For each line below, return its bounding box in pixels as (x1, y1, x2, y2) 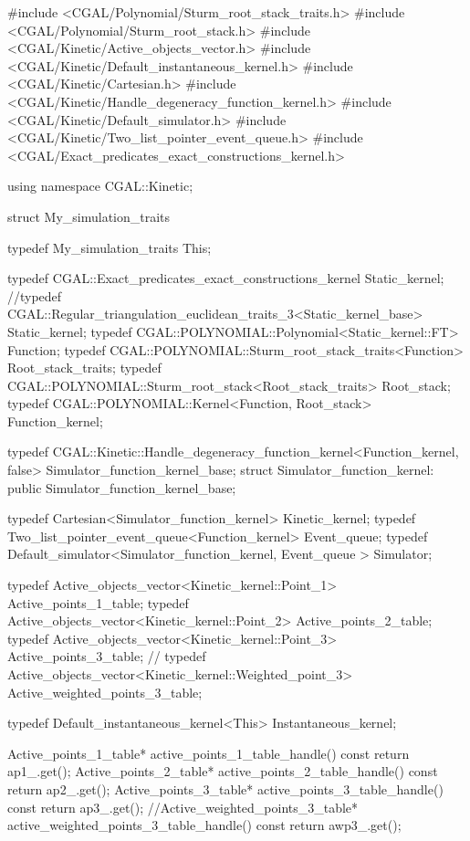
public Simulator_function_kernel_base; (7, 478, 236, 497)
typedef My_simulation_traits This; (7, 237, 212, 257)
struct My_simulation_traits (7, 206, 171, 226)
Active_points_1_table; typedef (7, 593, 189, 612)
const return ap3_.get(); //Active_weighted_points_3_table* (7, 797, 359, 816)
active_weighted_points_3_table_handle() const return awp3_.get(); (7, 815, 402, 835)
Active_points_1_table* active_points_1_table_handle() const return (7, 743, 410, 762)
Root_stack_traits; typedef (7, 358, 162, 377)
